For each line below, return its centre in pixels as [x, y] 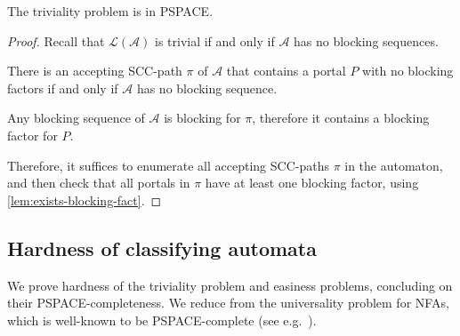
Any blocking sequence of [76, 118]
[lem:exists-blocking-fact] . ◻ [85, 200]
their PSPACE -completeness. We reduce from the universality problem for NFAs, [228, 303]
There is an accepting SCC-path [95, 71]
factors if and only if [63, 88]
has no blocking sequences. [366, 40]
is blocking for [202, 118]
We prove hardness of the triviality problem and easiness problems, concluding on [230, 285]
